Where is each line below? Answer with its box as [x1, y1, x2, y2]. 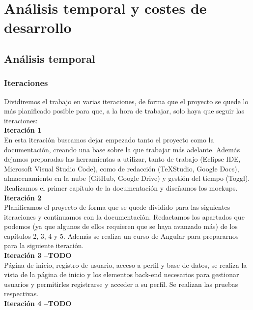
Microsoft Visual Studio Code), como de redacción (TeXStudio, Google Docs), [4, 163, 239, 173]
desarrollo [4, 17, 72, 37]
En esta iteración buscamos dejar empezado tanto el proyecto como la [4, 134, 214, 144]
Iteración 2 [4, 192, 42, 202]
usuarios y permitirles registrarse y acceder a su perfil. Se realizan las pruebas [4, 279, 238, 289]
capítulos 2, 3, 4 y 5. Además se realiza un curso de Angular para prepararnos [4, 230, 239, 241]
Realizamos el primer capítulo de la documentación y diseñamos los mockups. [4, 182, 238, 193]
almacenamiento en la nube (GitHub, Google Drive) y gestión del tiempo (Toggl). [4, 173, 250, 183]
